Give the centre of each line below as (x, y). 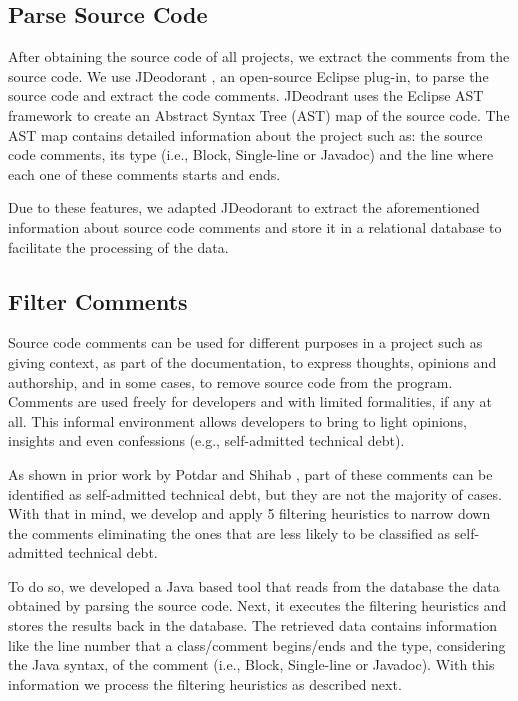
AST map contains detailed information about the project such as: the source (245, 134)
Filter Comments (98, 300)
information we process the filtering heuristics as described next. (205, 683)
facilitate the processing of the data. (118, 246)
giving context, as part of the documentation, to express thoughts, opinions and (252, 361)
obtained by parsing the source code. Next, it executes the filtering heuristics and (257, 605)
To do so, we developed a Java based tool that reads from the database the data (254, 585)
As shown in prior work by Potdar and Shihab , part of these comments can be (250, 473)
